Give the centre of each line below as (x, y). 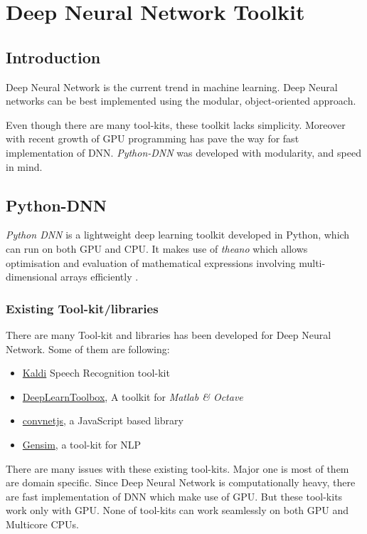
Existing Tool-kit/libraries (82, 308)
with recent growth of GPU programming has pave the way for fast (153, 138)
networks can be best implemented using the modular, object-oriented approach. (181, 101)
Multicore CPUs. (42, 524)
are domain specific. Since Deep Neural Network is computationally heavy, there (181, 482)
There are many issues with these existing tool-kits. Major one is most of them (177, 468)
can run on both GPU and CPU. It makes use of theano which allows (157, 248)
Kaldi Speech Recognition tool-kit (96, 373)
